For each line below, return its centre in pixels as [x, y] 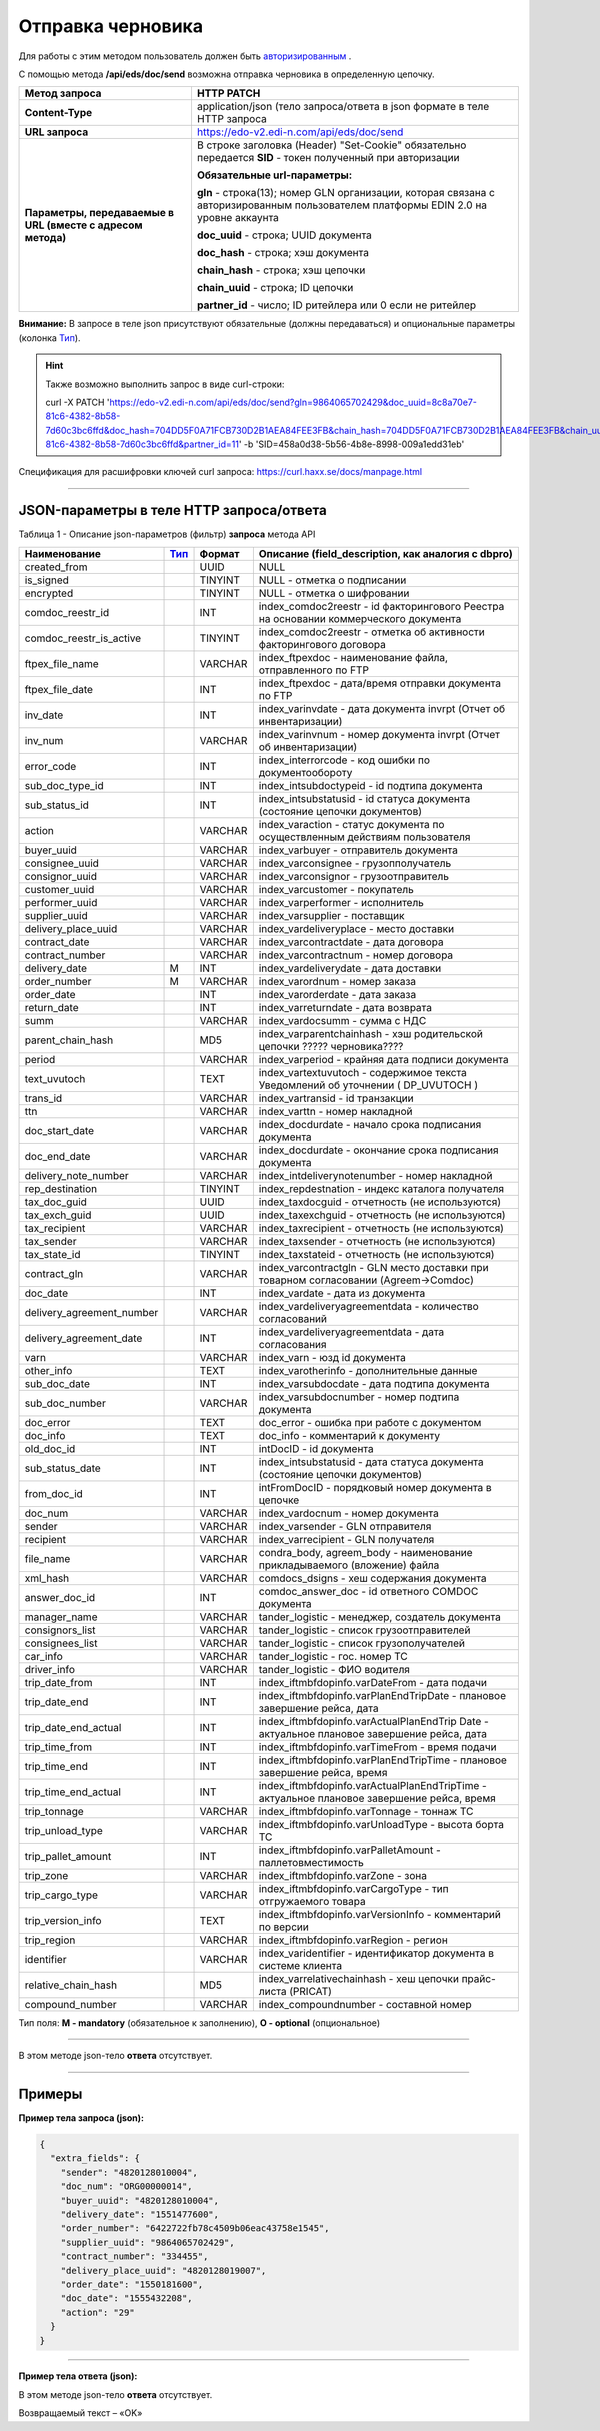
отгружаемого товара [312, 1901]
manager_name [61, 1617]
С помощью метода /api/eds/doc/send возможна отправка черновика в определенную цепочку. [226, 74]
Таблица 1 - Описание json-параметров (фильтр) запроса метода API [167, 534]
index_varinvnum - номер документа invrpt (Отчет [379, 734]
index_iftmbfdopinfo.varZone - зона [342, 1875]
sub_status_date [63, 1468]
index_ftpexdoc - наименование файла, [353, 657]
